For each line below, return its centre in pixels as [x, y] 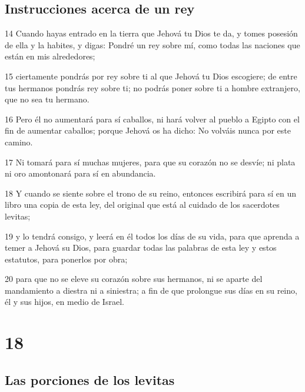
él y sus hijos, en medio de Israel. [64, 302]
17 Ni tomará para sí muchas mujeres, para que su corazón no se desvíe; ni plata [150, 162]
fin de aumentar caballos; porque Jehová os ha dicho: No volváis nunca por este [148, 130]
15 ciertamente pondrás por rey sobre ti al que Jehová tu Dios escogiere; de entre [151, 76]
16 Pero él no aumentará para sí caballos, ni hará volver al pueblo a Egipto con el [152, 119]
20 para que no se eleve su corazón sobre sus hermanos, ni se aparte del [134, 279]
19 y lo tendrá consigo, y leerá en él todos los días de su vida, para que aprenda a [152, 236]
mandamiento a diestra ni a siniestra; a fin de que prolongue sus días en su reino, [151, 290]
